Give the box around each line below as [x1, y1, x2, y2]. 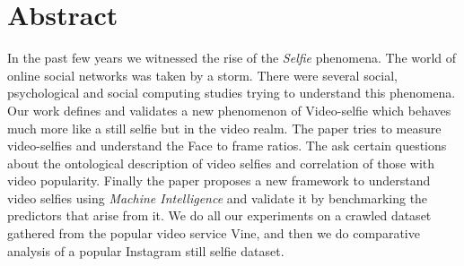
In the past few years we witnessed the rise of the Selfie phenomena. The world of [7, 48, 457, 67]
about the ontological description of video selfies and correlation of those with [7, 153, 435, 172]
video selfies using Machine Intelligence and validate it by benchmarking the [7, 188, 428, 207]
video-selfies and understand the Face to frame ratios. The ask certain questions [7, 136, 447, 155]
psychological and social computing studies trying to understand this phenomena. [7, 83, 456, 102]
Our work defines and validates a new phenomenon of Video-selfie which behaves [7, 100, 451, 119]
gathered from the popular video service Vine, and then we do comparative [7, 224, 420, 243]
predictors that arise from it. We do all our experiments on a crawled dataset [7, 206, 432, 225]
